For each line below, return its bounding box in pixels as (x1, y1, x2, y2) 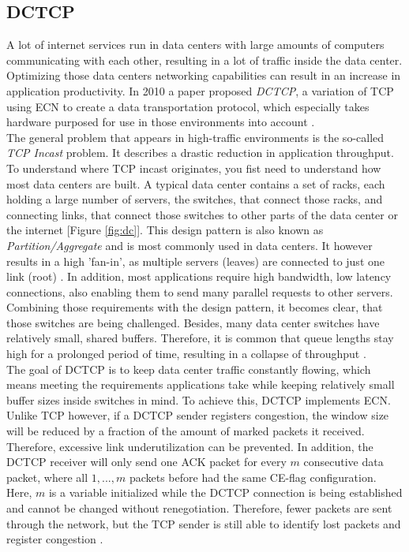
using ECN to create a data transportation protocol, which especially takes (6, 98, 370, 114)
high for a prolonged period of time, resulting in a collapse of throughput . (6, 345, 366, 362)
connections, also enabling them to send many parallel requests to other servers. (6, 283, 393, 300)
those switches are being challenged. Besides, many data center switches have (6, 314, 380, 330)
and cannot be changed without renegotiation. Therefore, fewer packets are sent (6, 500, 392, 517)
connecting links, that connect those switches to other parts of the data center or (6, 206, 398, 222)
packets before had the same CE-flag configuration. (129, 468, 377, 485)
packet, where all (6, 468, 88, 485)
